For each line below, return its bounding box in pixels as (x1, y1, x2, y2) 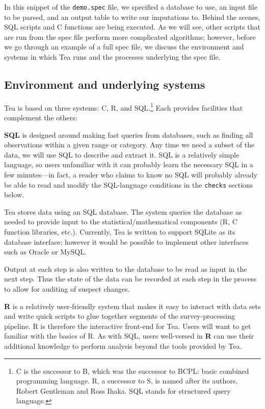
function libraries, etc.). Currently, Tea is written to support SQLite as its (4, 226, 235, 237)
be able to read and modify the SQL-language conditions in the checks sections (4, 179, 253, 190)
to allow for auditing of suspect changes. (4, 284, 130, 294)
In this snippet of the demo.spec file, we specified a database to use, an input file (4, 2, 257, 12)
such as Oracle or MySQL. (4, 246, 87, 257)
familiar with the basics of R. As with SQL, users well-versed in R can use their (4, 330, 254, 341)
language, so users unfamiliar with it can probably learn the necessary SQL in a (4, 159, 253, 170)
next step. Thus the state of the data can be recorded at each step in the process (4, 273, 257, 284)
